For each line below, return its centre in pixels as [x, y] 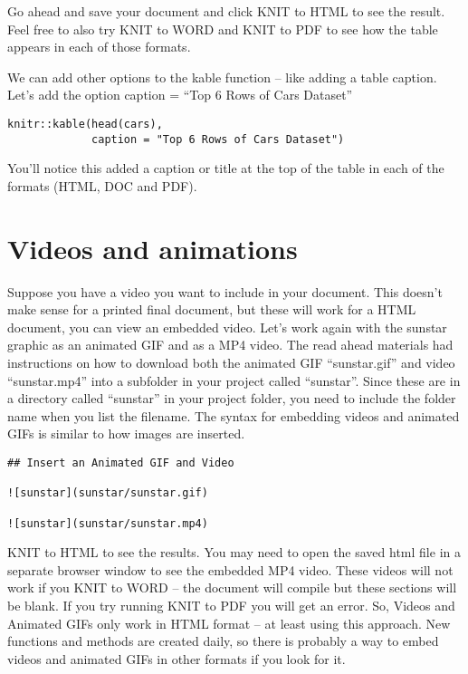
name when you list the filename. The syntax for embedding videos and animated [234, 415]
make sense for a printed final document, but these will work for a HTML [212, 309]
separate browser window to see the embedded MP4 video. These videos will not [230, 569]
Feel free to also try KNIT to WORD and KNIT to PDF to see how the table [223, 29]
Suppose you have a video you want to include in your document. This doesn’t [225, 291]
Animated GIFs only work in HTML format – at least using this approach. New [229, 623]
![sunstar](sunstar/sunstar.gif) [108, 493]
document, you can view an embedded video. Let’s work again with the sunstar [227, 327]
